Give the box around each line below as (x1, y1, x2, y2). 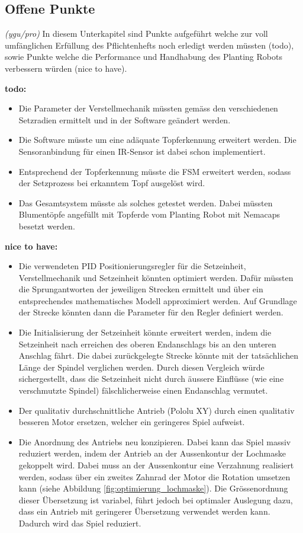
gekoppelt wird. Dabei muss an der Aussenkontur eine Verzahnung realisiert (18, 459, 294, 471)
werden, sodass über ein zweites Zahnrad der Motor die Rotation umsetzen (18, 470, 291, 483)
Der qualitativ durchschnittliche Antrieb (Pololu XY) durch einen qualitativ (18, 404, 295, 416)
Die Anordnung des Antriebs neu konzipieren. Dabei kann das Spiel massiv (18, 435, 291, 448)
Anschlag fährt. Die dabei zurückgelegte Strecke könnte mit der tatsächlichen (18, 349, 299, 362)
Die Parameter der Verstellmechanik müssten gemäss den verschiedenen (18, 102, 278, 114)
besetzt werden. (18, 219, 75, 232)
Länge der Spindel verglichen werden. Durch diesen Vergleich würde (18, 360, 265, 373)
